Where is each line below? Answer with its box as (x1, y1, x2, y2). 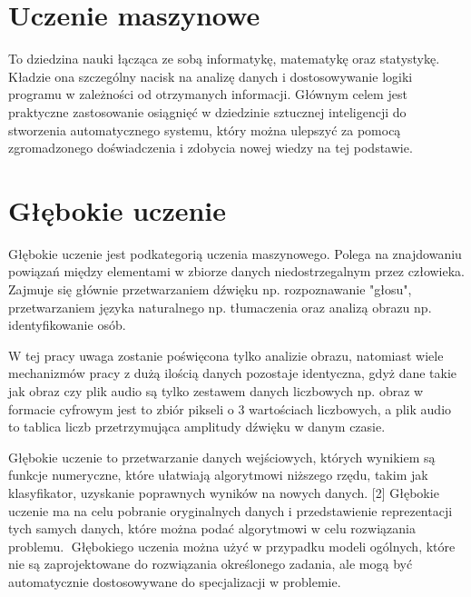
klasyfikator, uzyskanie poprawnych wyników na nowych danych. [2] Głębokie (8, 483, 439, 502)
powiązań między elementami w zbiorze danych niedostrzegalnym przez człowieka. (8, 262, 465, 281)
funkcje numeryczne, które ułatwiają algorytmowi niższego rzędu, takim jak (8, 465, 428, 484)
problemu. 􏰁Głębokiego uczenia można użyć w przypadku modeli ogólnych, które (8, 536, 456, 555)
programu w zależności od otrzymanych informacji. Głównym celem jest (8, 85, 407, 104)
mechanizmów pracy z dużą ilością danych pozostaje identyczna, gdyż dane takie (8, 363, 457, 383)
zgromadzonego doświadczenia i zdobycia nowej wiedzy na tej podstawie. (8, 138, 413, 157)
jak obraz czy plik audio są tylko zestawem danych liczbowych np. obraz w (8, 381, 424, 400)
